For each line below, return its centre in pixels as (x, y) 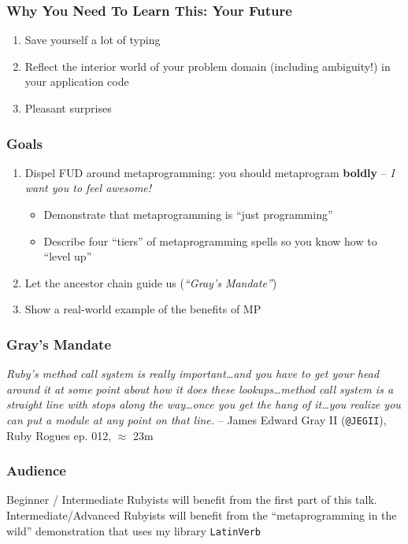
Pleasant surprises (68, 108)
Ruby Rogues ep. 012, (59, 435)
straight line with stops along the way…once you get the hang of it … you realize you (204, 404)
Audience (36, 470)
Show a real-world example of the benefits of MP (143, 309)
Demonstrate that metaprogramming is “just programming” (188, 214)
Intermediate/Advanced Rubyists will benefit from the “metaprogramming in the (202, 515)
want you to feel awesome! (88, 188)
